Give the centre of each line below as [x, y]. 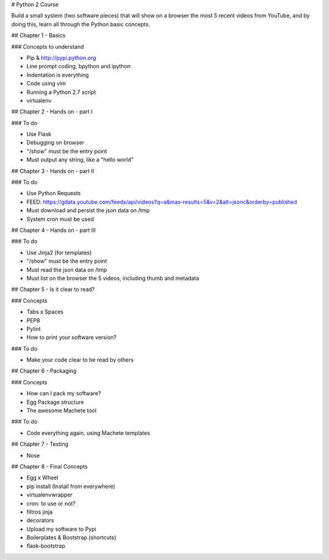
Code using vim [46, 84]
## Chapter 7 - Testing [40, 444]
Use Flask [39, 134]
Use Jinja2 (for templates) [59, 253]
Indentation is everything [58, 75]
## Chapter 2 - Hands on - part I [52, 112]
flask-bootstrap [46, 546]
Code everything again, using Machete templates [88, 433]
